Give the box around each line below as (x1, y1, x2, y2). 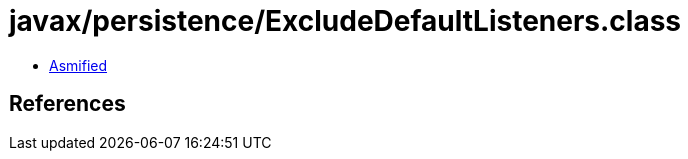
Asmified (49, 56, 108, 74)
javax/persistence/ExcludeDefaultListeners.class (9, 4, 682, 38)
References (9, 91, 126, 117)
